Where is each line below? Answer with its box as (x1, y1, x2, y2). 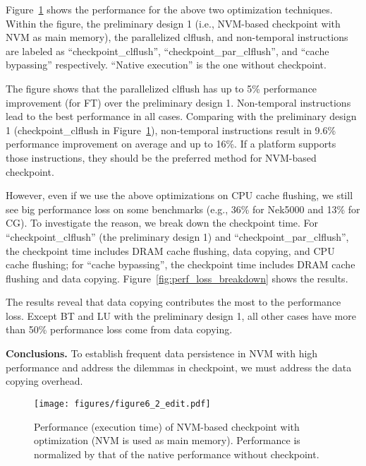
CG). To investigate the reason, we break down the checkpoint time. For (6, 215, 319, 230)
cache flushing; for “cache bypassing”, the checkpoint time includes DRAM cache (6, 257, 355, 272)
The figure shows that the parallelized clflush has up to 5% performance (6, 80, 317, 95)
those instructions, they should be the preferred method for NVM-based (6, 150, 317, 165)
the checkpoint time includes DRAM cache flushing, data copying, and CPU (6, 243, 335, 258)
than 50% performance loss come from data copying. (6, 322, 233, 337)
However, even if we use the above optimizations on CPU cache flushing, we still (6, 188, 353, 203)
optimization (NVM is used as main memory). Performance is (34, 433, 300, 448)
